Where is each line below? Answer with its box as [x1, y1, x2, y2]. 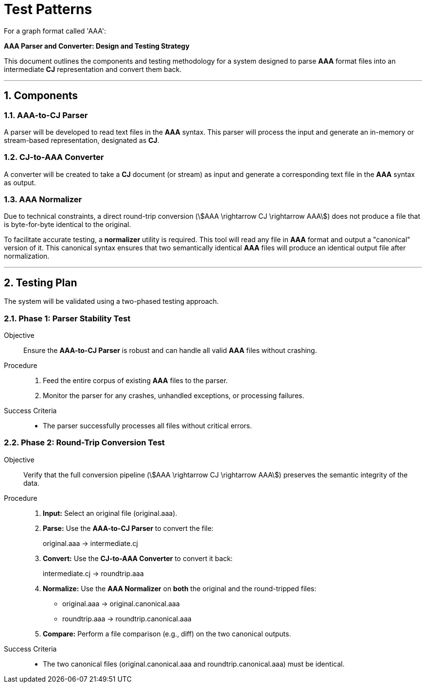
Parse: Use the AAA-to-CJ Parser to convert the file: [43, 524, 213, 532]
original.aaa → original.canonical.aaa [62, 599, 180, 608]
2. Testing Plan [4, 276, 77, 289]
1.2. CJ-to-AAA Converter [4, 152, 104, 162]
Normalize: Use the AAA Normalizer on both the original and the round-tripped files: [43, 584, 317, 593]
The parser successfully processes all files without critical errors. [43, 422, 252, 430]
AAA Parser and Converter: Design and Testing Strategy [4, 41, 190, 50]
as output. [4, 178, 36, 187]
